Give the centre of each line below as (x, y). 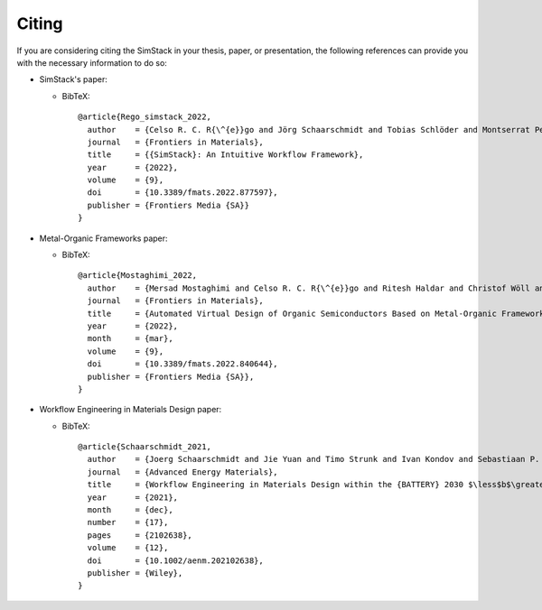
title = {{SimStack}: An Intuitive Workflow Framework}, (225, 155)
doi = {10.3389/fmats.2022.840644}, (183, 364)
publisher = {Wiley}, (135, 573)
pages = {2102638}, (140, 535)
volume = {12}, (128, 548)
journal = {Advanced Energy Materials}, (183, 472)
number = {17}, (128, 522)
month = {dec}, (130, 510)
